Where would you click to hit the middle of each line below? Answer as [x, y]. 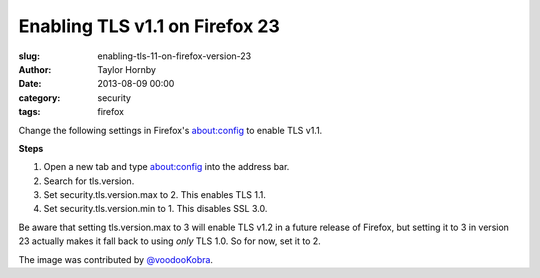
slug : [29, 56]
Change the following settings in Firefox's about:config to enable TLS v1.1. [170, 130]
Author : [35, 69]
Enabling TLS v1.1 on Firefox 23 [149, 26]
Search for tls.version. [89, 181]
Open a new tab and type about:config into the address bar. [166, 167]
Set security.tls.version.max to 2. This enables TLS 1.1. [155, 195]
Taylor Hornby [127, 69]
